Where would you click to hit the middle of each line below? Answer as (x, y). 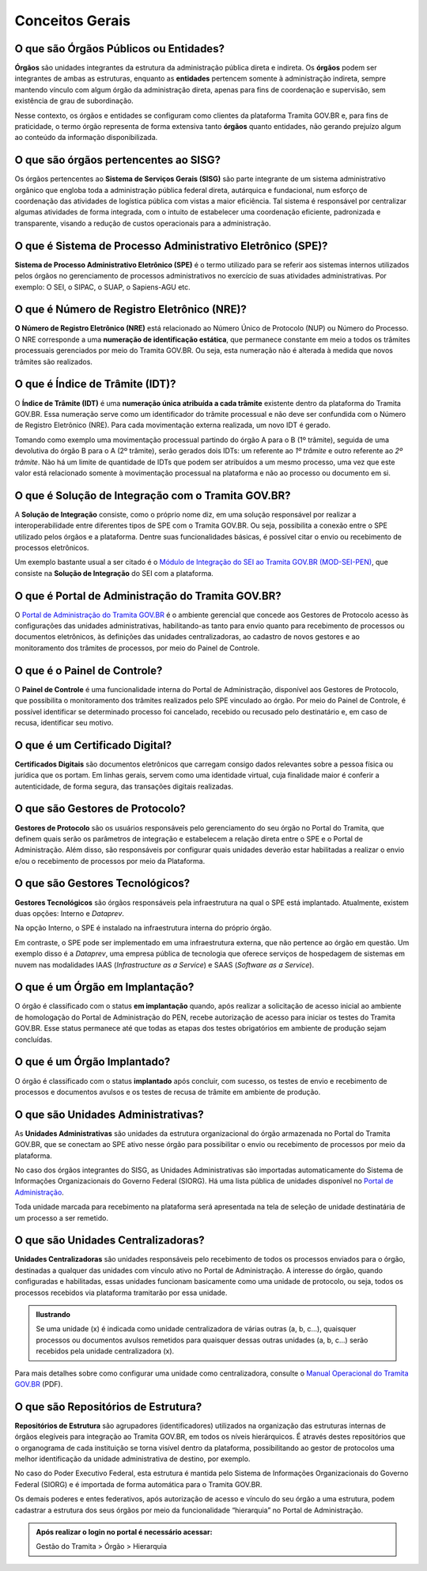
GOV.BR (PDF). (39, 1384)
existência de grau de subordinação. (74, 101)
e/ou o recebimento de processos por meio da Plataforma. (110, 861)
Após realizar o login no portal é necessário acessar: (124, 1532)
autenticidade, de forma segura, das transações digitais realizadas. (124, 786)
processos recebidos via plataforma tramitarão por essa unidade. (121, 1293)
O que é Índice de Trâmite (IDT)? (95, 384)
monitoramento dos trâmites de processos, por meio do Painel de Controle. (137, 648)
